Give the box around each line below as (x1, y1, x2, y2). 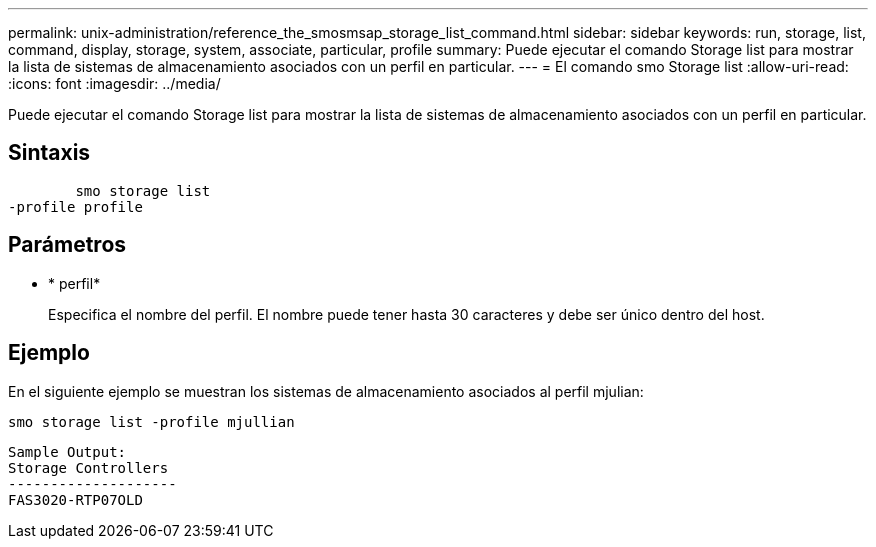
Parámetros (8, 232, 127, 258)
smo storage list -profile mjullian (8, 413, 295, 430)
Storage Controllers (8, 459, 169, 476)
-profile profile (8, 198, 143, 215)
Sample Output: (8, 443, 127, 460)
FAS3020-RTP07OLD (8, 491, 143, 508)
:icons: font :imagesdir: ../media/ (8, 75, 221, 92)
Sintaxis (8, 140, 91, 166)
